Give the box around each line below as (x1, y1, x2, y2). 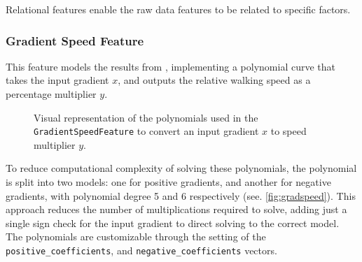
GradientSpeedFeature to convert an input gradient (34, 124, 259, 138)
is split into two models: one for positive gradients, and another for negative (6, 175, 331, 189)
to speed (270, 124, 307, 138)
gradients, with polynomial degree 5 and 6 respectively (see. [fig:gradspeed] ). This (6, 188, 356, 203)
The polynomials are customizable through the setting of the (6, 229, 266, 244)
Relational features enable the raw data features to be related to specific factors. (6, 2, 351, 16)
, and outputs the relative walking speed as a (118, 73, 311, 87)
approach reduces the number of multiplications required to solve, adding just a (6, 202, 347, 217)
